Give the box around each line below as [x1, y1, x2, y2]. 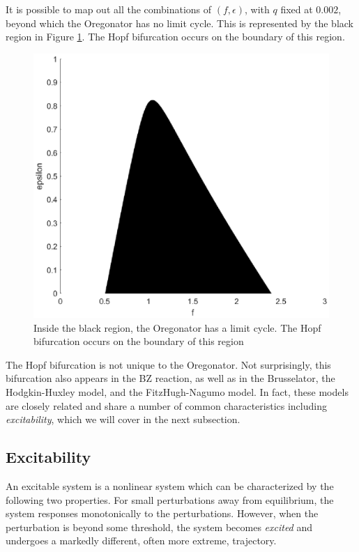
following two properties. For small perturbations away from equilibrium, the [6, 492, 334, 507]
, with [245, 2, 270, 16]
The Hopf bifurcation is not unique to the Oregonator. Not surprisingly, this [6, 357, 331, 371]
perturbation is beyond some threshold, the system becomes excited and [6, 519, 312, 534]
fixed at [280, 2, 313, 16]
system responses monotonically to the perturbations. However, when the [6, 506, 319, 521]
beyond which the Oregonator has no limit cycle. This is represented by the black [6, 15, 353, 30]
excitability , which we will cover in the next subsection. [6, 412, 240, 427]
